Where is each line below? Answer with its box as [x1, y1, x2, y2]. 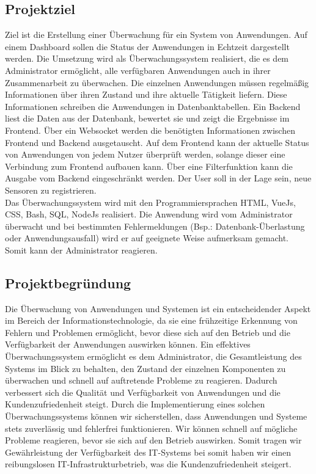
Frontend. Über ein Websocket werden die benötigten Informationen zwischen [5, 123, 295, 136]
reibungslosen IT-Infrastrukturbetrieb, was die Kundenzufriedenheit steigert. [5, 458, 292, 470]
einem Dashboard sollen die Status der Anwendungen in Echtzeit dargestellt [5, 40, 290, 53]
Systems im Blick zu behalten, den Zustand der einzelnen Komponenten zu [5, 362, 286, 374]
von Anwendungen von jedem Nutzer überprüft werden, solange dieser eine [5, 148, 285, 161]
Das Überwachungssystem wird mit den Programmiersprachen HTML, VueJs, [5, 195, 296, 208]
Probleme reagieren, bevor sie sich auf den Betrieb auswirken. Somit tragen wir [5, 434, 302, 447]
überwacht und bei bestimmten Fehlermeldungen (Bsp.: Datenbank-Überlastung [5, 219, 305, 232]
